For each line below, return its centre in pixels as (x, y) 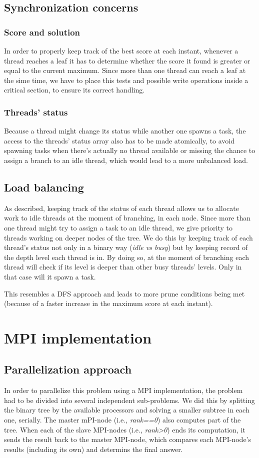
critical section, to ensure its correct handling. (74, 90)
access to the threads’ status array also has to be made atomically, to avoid (119, 140)
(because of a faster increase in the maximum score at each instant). (108, 303)
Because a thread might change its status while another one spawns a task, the (125, 131)
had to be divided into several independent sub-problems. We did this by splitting (129, 400)
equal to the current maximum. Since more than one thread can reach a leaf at (125, 70)
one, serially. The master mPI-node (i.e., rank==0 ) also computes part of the (122, 420)
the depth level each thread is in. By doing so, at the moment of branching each (127, 257)
